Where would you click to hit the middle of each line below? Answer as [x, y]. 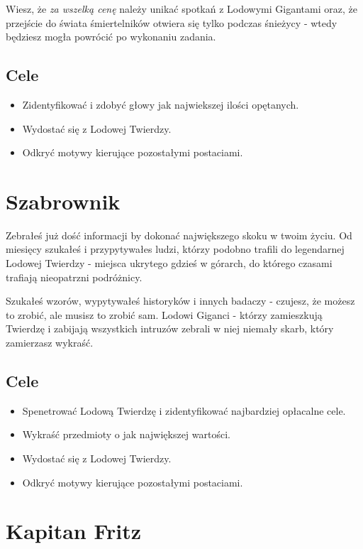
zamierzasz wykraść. [50, 343]
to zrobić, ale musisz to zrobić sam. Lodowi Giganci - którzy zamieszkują [164, 314]
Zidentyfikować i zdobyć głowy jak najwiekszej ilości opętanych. [161, 104]
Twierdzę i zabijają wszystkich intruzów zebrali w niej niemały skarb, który [170, 328]
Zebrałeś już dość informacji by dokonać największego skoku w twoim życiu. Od [179, 235]
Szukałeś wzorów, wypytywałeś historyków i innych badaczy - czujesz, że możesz [180, 301]
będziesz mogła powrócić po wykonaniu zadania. [111, 37]
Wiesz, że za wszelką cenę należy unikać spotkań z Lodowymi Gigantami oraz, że [181, 9]
